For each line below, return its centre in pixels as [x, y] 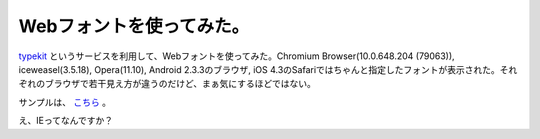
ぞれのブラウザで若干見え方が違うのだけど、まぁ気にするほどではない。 [167, 84]
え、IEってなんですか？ [66, 121]
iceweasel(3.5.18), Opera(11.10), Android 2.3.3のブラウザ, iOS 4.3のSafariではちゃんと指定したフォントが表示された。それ [268, 69]
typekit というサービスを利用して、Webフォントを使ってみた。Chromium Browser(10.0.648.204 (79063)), [236, 56]
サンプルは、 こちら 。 [65, 102]
